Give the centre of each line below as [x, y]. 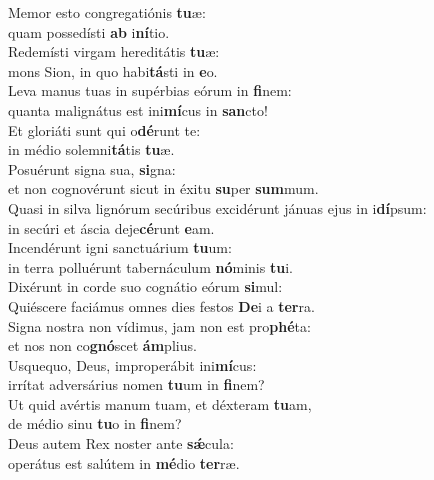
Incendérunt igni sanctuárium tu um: [120, 247]
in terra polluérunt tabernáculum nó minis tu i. [150, 266]
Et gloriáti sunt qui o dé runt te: [104, 129]
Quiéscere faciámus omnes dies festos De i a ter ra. [161, 305]
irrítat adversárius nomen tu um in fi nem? [136, 384]
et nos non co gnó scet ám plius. [102, 345]
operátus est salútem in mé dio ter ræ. [124, 462]
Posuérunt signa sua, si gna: [92, 168]
